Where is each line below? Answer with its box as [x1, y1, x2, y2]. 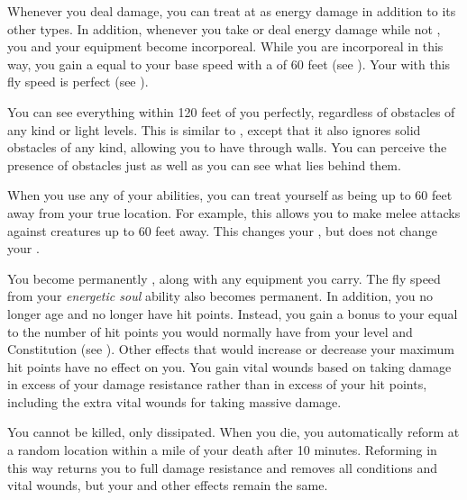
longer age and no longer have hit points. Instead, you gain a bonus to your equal [7, 304, 458, 323]
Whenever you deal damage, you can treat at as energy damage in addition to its [7, 2, 456, 20]
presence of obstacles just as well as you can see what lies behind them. [7, 155, 401, 174]
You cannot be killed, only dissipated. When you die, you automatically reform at [7, 423, 460, 441]
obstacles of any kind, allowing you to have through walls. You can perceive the [7, 138, 447, 157]
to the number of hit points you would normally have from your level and [7, 322, 413, 341]
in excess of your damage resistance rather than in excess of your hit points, [7, 375, 427, 394]
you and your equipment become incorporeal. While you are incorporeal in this [7, 37, 444, 56]
